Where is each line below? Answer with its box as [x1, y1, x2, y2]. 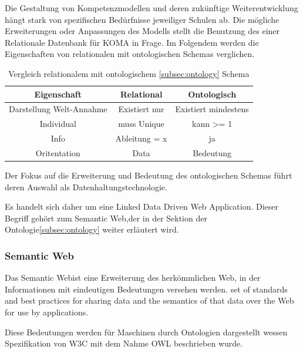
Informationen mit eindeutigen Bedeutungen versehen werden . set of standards [5, 283, 288, 295]
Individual [39, 117, 76, 130]
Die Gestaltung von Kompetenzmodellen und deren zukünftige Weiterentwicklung [5, 2, 298, 14]
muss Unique [118, 117, 164, 130]
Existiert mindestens [175, 103, 249, 115]
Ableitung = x [115, 132, 167, 144]
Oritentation [35, 146, 80, 159]
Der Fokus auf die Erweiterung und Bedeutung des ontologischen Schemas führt [5, 169, 292, 181]
